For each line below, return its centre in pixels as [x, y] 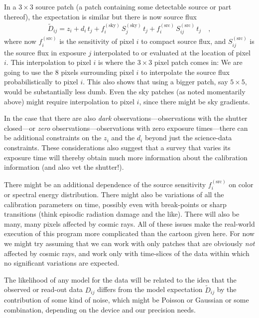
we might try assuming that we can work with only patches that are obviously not [129, 243]
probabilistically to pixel [41, 82]
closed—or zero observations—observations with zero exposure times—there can [126, 128]
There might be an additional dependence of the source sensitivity [105, 184]
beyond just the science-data [188, 138]
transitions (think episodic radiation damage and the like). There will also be [122, 214]
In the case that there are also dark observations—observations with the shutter [126, 118]
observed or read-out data [44, 289]
